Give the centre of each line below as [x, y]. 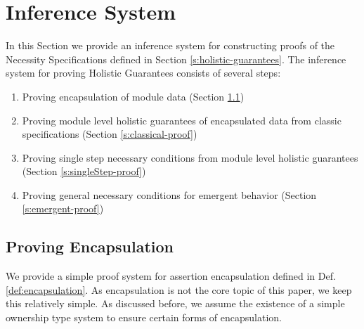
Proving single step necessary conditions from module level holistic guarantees [190, 157]
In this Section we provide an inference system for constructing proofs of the [170, 45]
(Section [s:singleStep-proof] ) [84, 171]
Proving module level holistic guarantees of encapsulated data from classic [182, 120]
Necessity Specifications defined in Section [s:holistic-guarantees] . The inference [176, 59]
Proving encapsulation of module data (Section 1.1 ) [133, 96]
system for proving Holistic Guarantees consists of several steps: [143, 73]
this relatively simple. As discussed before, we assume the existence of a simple [175, 303]
